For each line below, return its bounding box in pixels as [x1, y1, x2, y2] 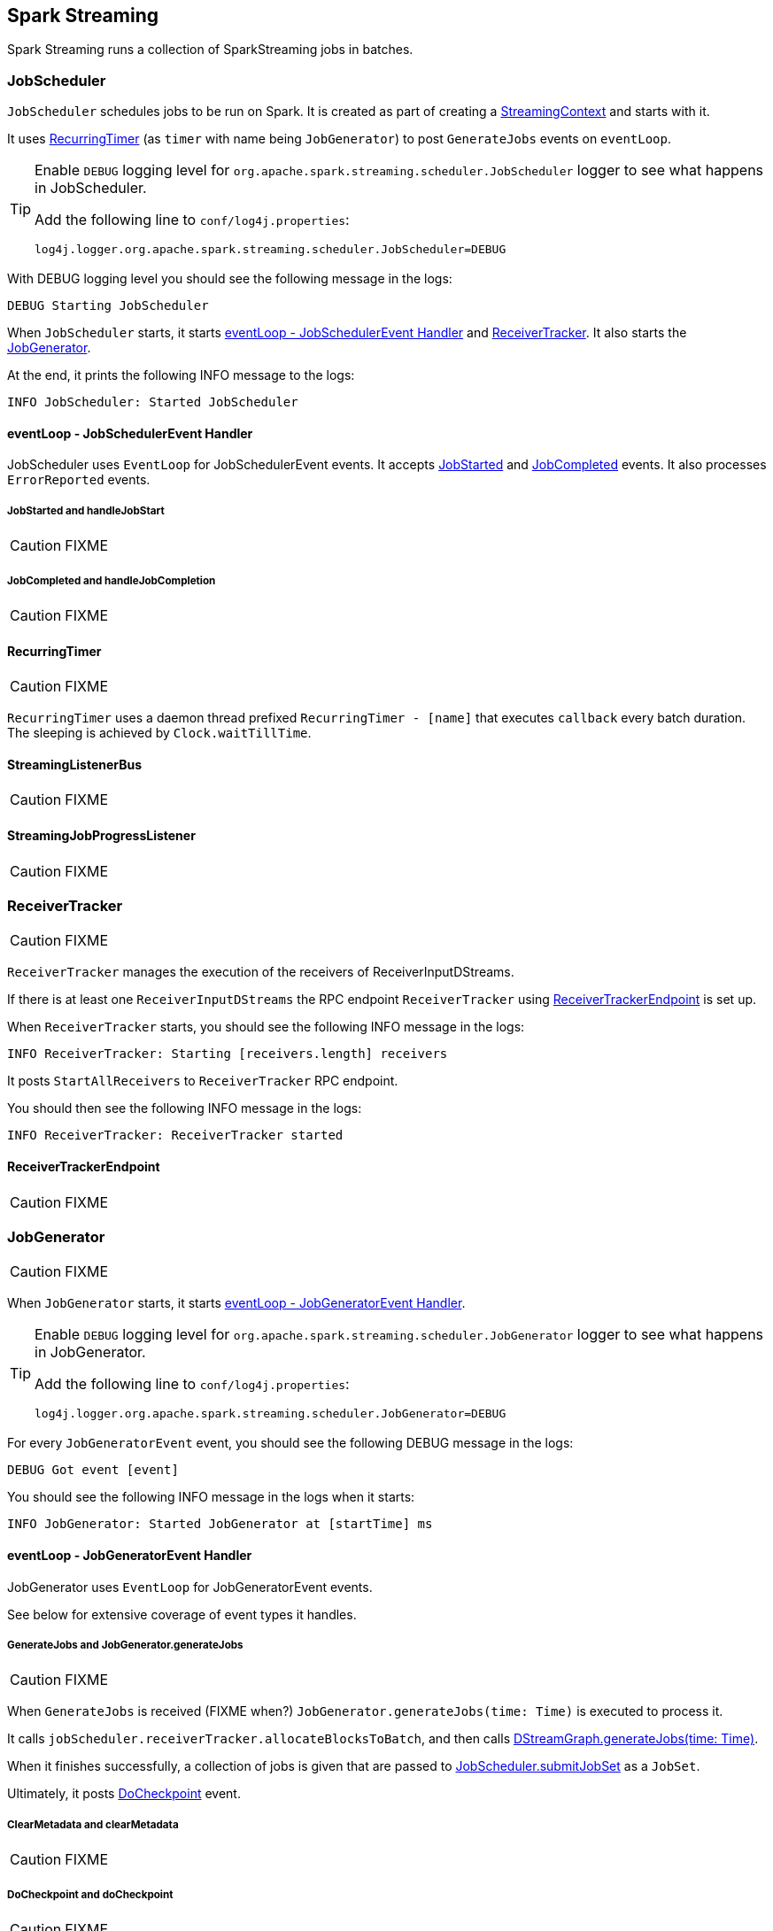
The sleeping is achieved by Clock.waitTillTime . [7, 725, 312, 741]
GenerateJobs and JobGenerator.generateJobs [7, 1638, 243, 1651]
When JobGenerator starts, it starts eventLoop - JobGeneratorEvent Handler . [7, 1295, 466, 1311]
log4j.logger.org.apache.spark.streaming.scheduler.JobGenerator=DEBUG [35, 1407, 506, 1421]
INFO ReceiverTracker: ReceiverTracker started [7, 1128, 344, 1143]
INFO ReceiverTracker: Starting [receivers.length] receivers [7, 1047, 448, 1062]
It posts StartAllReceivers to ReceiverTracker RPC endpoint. [7, 1073, 398, 1089]
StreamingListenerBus [7, 756, 143, 772]
